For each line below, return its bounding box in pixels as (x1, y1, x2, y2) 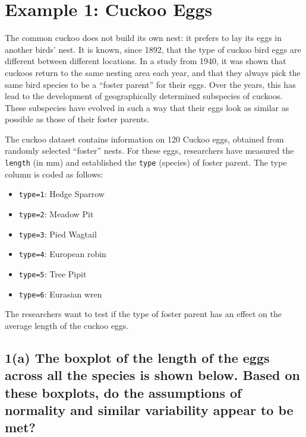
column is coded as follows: (5, 167, 103, 180)
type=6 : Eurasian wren (18, 287, 102, 300)
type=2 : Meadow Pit (18, 207, 94, 220)
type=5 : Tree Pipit (18, 267, 87, 280)
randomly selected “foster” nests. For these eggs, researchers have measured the (5, 144, 294, 157)
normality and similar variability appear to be (5, 401, 294, 419)
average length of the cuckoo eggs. (5, 319, 129, 331)
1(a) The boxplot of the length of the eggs (5, 348, 270, 366)
